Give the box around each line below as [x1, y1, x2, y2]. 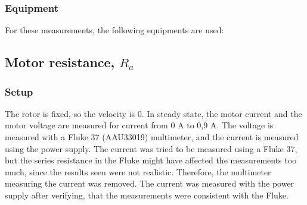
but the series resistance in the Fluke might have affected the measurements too [5, 154, 297, 166]
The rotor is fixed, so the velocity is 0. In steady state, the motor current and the [5, 107, 302, 119]
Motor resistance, [5, 53, 115, 71]
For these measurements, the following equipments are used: [5, 24, 224, 36]
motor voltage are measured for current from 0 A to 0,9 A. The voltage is [5, 119, 274, 131]
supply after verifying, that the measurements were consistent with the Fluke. [5, 188, 289, 201]
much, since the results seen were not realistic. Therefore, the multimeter [5, 165, 271, 178]
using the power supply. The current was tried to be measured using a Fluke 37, [5, 142, 297, 154]
